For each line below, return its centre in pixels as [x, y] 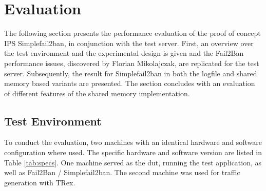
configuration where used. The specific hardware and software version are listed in [133, 152]
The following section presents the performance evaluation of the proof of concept [132, 33]
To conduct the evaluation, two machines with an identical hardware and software [133, 142]
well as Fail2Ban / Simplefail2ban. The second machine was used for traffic [122, 172]
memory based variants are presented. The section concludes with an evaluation [130, 83]
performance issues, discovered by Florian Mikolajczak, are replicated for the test [132, 63]
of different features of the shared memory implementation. [97, 93]
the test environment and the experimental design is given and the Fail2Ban [124, 53]
